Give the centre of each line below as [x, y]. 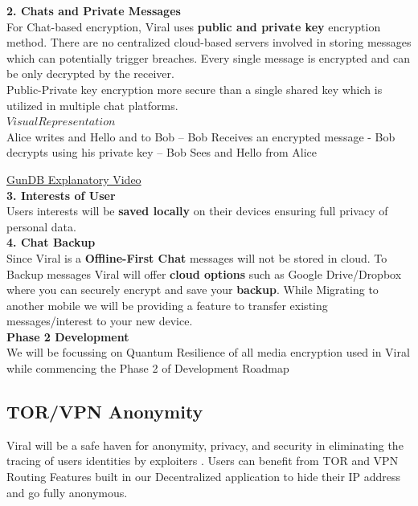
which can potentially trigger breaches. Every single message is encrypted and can [209, 57]
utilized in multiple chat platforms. [92, 105]
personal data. [41, 226]
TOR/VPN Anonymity [105, 412]
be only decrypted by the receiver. [90, 73]
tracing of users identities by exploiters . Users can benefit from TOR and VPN [203, 461]
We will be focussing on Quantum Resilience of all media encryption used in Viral [208, 352]
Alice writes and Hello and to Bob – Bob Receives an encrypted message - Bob [201, 136]
